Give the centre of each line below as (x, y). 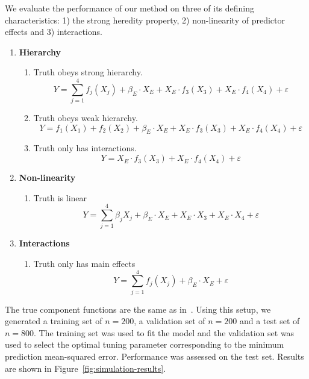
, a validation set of (170, 321)
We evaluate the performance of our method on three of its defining (130, 8)
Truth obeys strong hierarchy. (88, 72)
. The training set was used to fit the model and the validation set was (164, 332)
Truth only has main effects (84, 263)
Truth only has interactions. (85, 148)
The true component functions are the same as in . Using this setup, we (138, 309)
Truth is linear (60, 197)
